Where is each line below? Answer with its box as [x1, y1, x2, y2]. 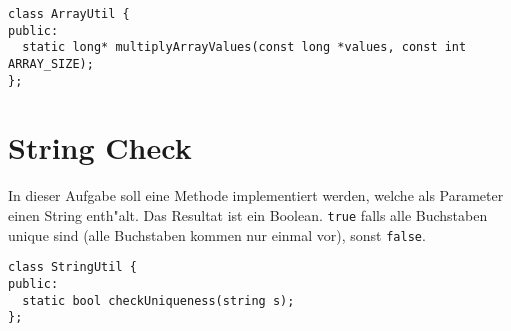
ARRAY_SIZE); [8, 56, 94, 71]
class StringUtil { [8, 260, 137, 275]
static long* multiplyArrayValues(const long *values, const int [22, 40, 467, 55]
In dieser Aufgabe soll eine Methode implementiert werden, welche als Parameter [8, 185, 504, 206]
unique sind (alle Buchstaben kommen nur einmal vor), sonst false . [8, 224, 426, 245]
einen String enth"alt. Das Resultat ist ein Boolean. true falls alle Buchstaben [8, 205, 488, 225]
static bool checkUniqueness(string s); [22, 293, 295, 308]
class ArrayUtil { [8, 7, 130, 21]
